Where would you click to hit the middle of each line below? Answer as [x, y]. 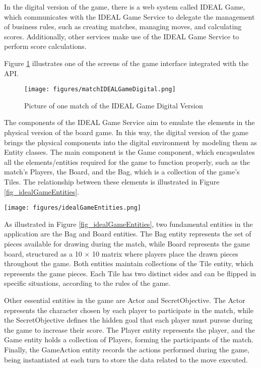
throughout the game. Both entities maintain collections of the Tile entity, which [129, 263]
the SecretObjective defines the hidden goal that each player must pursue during [128, 320]
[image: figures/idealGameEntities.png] [73, 208]
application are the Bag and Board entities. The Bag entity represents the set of [128, 234]
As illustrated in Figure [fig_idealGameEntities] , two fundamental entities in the [128, 224]
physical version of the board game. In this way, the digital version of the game [126, 132]
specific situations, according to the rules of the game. [87, 283]
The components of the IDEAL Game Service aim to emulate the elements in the [129, 122]
